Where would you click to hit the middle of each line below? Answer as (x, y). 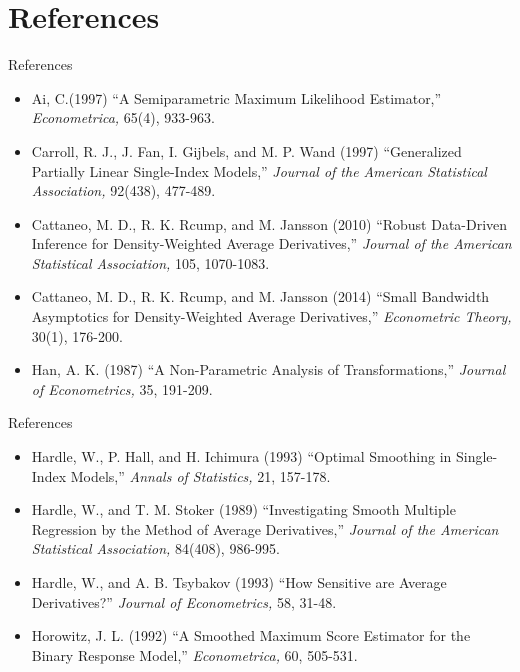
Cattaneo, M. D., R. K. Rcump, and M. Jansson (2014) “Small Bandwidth (260, 296)
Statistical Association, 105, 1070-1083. (150, 262)
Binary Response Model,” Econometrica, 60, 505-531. (194, 654)
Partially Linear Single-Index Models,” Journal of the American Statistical (259, 170)
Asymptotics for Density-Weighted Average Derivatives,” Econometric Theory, (271, 316)
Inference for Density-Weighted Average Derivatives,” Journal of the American (271, 243)
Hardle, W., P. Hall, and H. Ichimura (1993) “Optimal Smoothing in (241, 456)
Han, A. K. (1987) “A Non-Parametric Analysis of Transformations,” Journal (268, 369)
